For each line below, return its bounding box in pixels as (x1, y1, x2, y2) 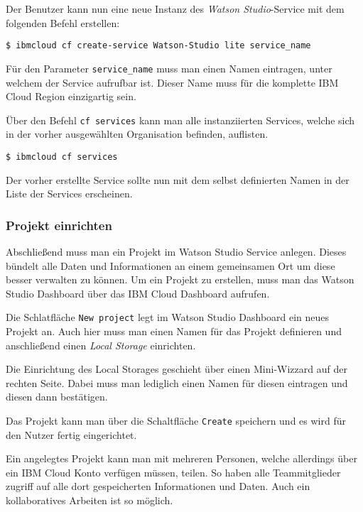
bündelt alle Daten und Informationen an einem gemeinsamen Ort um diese (6, 258, 335, 273)
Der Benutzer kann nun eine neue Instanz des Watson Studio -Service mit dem (6, 1, 345, 16)
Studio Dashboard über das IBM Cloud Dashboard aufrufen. (6, 285, 270, 300)
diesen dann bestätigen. (6, 389, 108, 404)
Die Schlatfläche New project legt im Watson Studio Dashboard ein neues (6, 310, 330, 325)
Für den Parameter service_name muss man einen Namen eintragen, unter (6, 60, 332, 75)
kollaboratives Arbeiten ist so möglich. (6, 493, 173, 508)
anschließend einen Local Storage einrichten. (6, 337, 196, 352)
